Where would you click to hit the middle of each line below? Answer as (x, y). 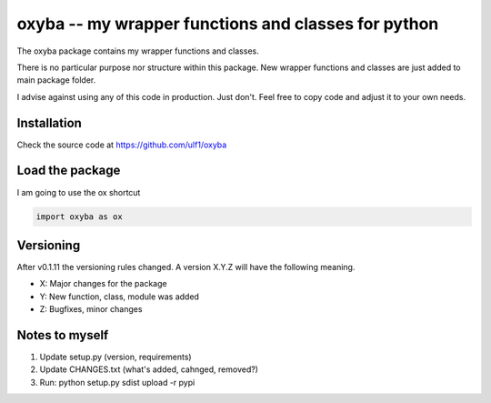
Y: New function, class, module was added (120, 297)
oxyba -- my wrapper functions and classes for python (228, 24)
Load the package (69, 171)
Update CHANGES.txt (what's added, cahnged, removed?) (149, 369)
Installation (49, 123)
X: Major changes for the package (103, 284)
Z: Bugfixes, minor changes (91, 309)
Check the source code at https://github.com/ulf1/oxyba (122, 145)
